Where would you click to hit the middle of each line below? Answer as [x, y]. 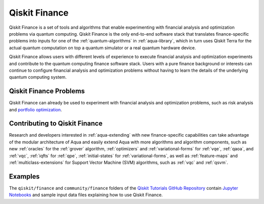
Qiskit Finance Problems [47, 91]
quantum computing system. [38, 77]
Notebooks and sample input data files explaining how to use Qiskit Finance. [86, 195]
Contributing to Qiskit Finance [56, 124]
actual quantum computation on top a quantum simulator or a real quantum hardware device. [103, 48]
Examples [24, 176]
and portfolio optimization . [35, 109]
